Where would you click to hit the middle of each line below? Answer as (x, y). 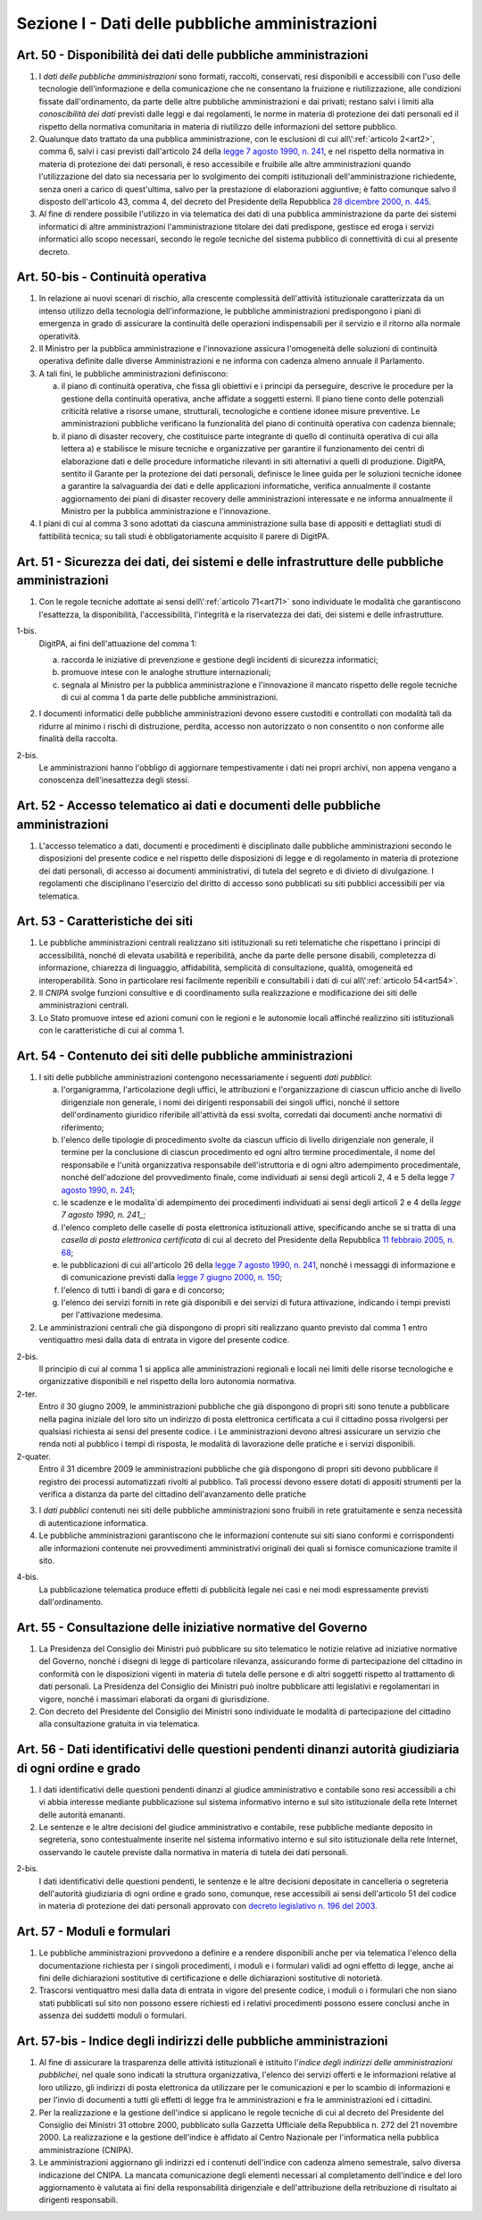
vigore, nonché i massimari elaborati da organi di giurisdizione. (154, 1699)
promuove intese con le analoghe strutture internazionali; (166, 672)
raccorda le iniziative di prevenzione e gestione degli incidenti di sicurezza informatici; (220, 659)
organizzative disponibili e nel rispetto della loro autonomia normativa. (167, 1381)
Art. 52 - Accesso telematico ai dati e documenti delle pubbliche (199, 806)
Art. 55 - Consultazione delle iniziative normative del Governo (192, 1627)
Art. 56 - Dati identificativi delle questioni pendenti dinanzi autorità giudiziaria (238, 1749)
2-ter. (27, 1394)
